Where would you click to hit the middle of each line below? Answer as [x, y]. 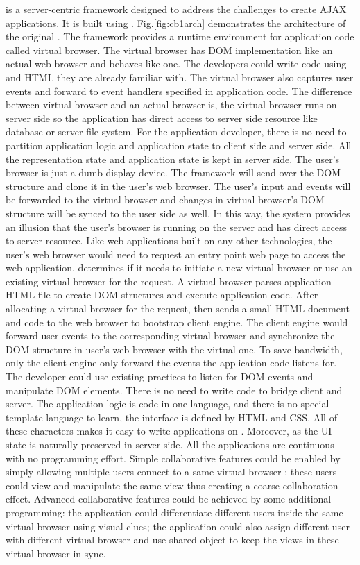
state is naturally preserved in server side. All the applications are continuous [170, 444]
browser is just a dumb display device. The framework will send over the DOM [173, 172]
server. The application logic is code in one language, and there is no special [168, 404]
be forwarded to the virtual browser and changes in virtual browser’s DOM [165, 200]
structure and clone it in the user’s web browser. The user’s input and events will [178, 186]
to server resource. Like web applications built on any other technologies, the [169, 241]
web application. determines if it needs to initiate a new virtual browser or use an [179, 268]
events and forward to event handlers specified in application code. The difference [179, 91]
